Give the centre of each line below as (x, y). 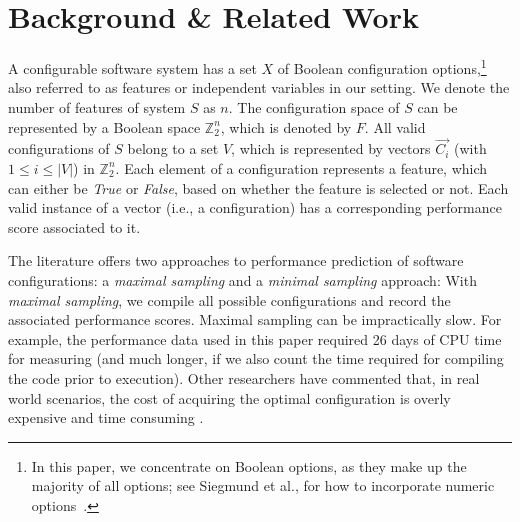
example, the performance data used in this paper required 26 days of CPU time (255, 338)
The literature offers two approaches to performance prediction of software (236, 260)
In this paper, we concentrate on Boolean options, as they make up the (249, 465)
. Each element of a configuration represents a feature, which (301, 167)
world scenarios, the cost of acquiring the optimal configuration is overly (229, 397)
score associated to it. (74, 226)
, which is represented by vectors (331, 148)
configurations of (59, 148)
